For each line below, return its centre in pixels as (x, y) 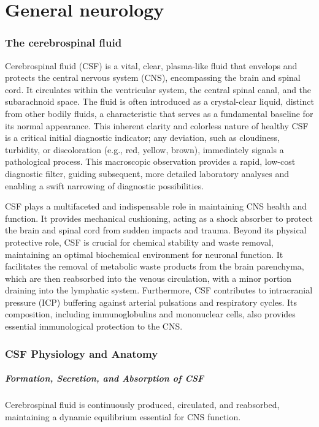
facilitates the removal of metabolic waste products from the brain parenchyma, (155, 266)
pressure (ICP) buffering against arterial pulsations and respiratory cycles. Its (151, 302)
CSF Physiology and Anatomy (82, 353)
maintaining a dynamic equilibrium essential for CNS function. (123, 416)
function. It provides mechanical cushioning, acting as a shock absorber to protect (159, 218)
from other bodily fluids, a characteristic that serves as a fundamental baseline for (159, 113)
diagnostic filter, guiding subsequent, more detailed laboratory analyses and (147, 173)
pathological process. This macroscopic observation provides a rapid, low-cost (150, 161)
